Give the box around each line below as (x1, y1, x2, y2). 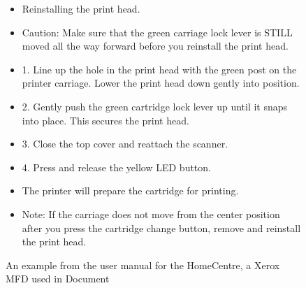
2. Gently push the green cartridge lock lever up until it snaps (22, 99, 288, 113)
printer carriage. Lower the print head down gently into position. (22, 75, 300, 90)
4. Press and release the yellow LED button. (22, 159, 211, 174)
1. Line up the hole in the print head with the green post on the (22, 62, 297, 76)
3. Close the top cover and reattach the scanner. (22, 136, 228, 151)
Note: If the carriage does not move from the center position (22, 206, 280, 221)
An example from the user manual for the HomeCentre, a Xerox (6, 257, 280, 272)
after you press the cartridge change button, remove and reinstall (22, 220, 301, 235)
